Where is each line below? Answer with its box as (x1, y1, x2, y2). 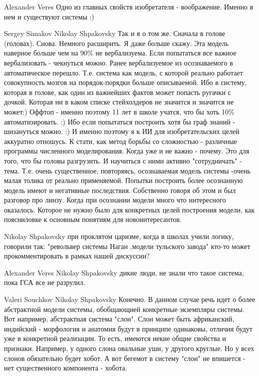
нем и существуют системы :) (4, 11, 94, 21)
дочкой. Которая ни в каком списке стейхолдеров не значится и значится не (4, 96, 234, 107)
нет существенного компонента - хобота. (4, 362, 127, 373)
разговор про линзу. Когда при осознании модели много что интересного (4, 194, 226, 205)
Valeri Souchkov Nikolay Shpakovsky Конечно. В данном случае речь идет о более (4, 294, 256, 304)
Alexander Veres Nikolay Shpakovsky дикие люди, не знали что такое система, (4, 267, 244, 277)
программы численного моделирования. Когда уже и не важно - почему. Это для (4, 145, 250, 156)
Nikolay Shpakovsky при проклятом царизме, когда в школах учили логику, (4, 231, 234, 241)
